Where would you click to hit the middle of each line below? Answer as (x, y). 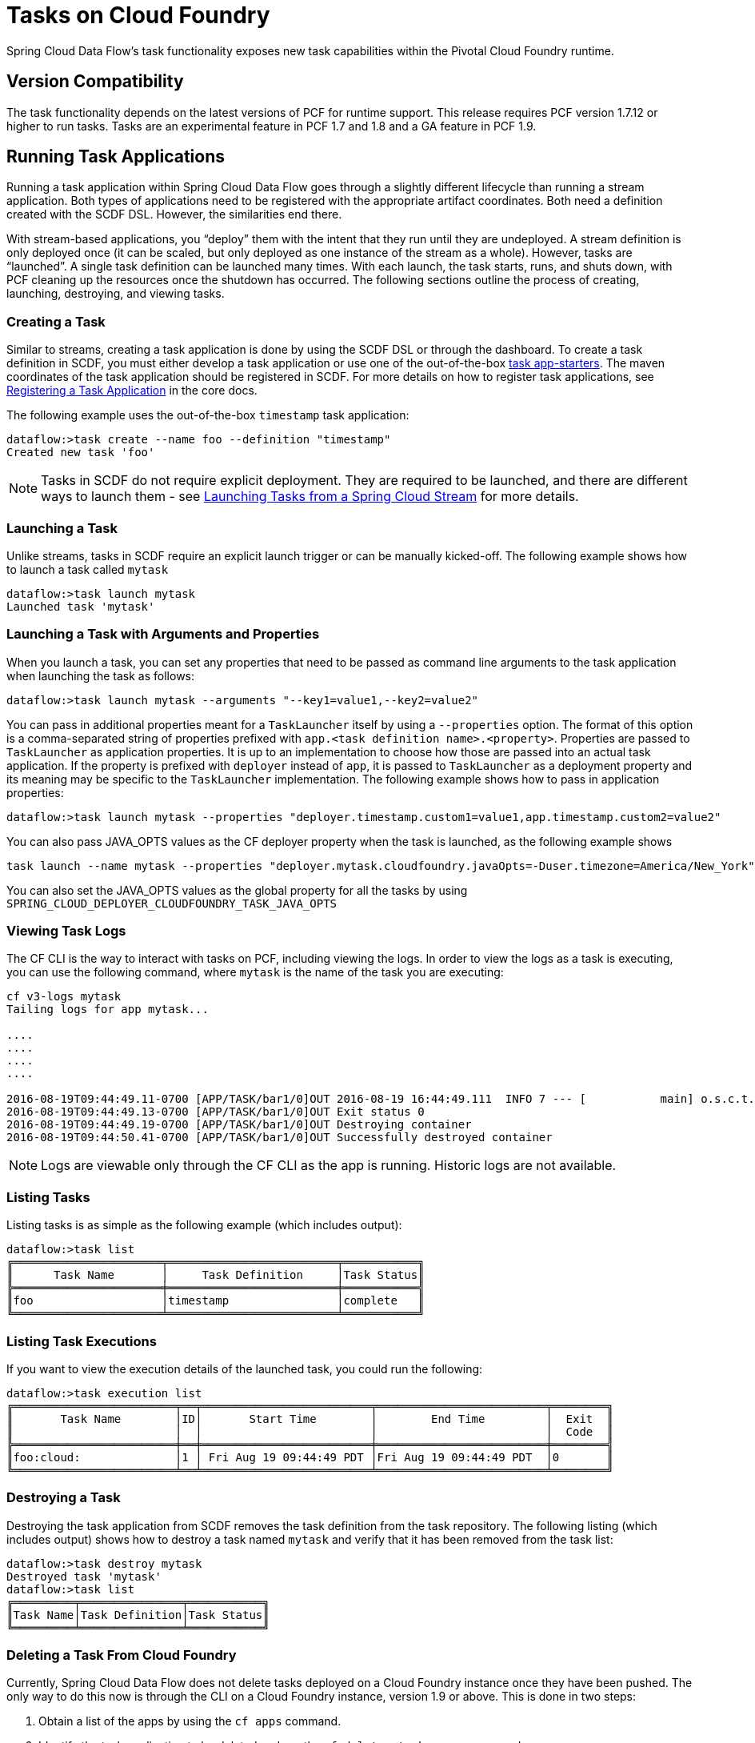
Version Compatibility (95, 82)
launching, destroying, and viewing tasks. (116, 294)
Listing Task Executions (82, 1341)
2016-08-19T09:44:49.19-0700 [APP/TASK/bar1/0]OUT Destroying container (239, 1125)
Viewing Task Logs (66, 931)
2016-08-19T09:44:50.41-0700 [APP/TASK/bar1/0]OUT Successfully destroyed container (280, 1138)
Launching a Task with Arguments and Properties (163, 634)
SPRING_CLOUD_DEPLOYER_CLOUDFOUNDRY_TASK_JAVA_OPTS (172, 903)
